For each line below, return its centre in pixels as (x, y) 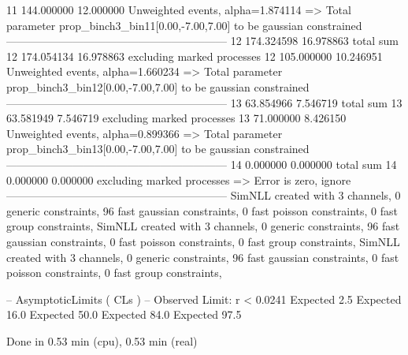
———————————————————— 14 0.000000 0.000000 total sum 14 (202, 164)
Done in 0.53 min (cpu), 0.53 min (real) (102, 340)
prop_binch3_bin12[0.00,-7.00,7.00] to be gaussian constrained (158, 86)
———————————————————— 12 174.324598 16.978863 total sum (202, 41)
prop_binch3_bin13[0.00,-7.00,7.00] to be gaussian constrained (158, 149)
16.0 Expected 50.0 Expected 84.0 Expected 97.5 (124, 314)
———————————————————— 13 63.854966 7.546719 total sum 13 (204, 102)
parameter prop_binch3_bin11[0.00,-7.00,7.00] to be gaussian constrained (184, 25)
